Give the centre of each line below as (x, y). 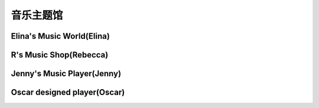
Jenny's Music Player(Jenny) (66, 74)
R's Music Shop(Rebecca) (60, 55)
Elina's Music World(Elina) (61, 36)
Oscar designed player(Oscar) (68, 92)
